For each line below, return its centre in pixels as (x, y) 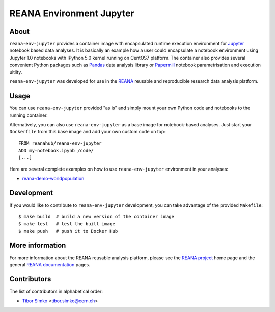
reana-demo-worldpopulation (53, 179)
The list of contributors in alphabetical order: (56, 291)
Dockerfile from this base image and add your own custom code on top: (87, 132)
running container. (29, 115)
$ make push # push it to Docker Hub (68, 231)
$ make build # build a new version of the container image (96, 217)
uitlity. (16, 72)
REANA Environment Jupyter (72, 13)
